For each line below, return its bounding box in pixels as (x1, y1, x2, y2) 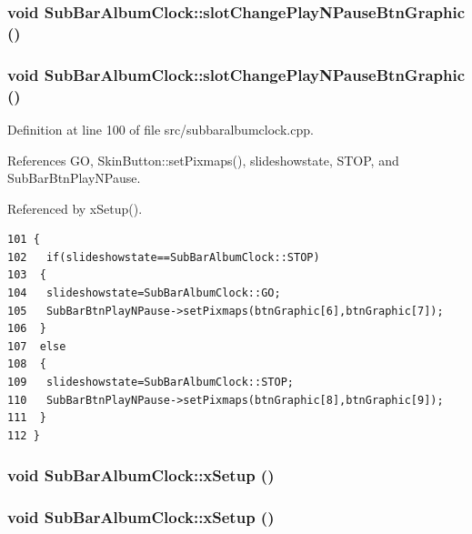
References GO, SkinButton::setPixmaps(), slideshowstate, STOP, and (7, 150, 399, 169)
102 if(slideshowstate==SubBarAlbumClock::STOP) (7, 250, 320, 264)
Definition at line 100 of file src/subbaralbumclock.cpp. (7, 119, 314, 138)
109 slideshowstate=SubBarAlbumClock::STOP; (7, 376, 294, 389)
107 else (7, 339, 66, 353)
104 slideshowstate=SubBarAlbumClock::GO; (7, 287, 281, 300)
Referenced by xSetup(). (7, 198, 143, 217)
